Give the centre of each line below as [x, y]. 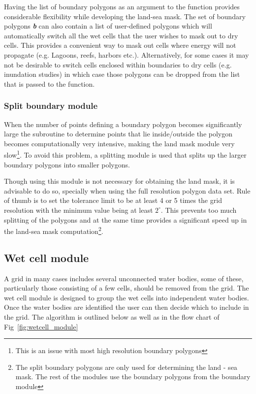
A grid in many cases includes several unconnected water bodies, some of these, [124, 278]
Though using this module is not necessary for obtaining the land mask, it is [119, 181]
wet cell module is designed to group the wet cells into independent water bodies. [127, 297]
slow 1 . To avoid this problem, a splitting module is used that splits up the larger [125, 154]
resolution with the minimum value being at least [79, 210]
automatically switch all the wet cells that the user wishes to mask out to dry [121, 35]
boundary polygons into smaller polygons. [67, 164]
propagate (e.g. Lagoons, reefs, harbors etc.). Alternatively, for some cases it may [127, 54]
